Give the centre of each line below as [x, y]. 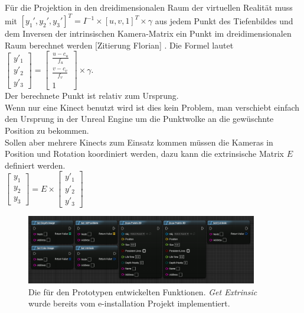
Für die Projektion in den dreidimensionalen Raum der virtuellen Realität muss [149, 7]
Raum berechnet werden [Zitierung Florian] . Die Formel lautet [119, 45]
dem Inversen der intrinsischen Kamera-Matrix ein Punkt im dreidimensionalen [148, 33]
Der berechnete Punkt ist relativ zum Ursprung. [92, 96]
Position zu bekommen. [47, 130]
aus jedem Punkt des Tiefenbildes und [224, 20]
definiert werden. [35, 165]
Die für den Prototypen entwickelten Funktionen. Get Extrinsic [143, 291]
